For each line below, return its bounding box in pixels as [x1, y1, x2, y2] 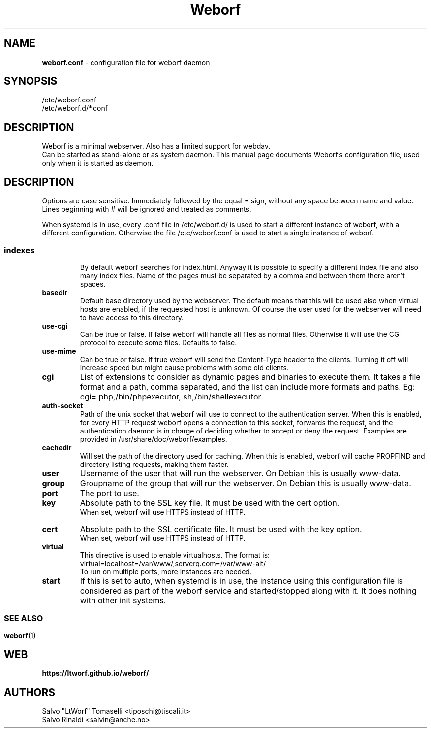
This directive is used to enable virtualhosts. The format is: [80, 550, 270, 559]
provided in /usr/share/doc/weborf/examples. [80, 434, 227, 443]
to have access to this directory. [80, 313, 184, 322]
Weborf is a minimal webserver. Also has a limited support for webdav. [42, 142, 271, 151]
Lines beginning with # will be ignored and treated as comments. [42, 205, 251, 214]
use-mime [42, 346, 76, 355]
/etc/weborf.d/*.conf [42, 104, 108, 113]
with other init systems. [80, 595, 166, 605]
